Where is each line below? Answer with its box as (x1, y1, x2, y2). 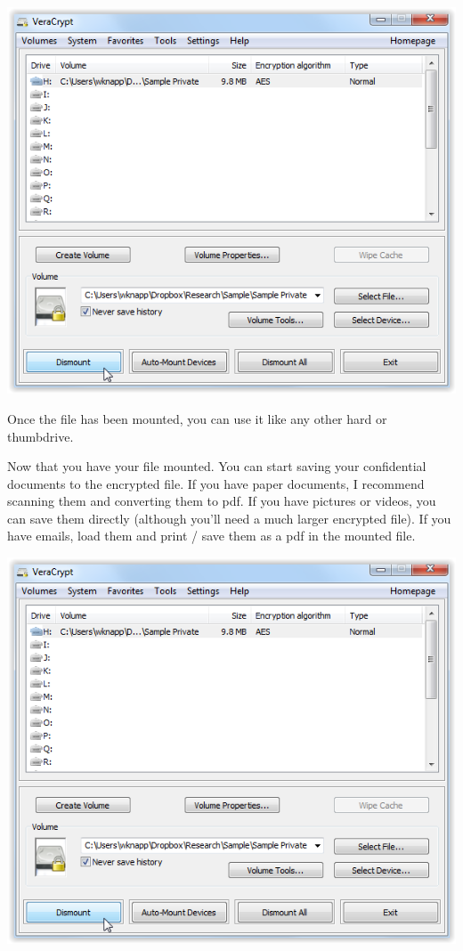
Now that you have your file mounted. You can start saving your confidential (7, 457, 426, 475)
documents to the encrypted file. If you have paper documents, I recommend (7, 474, 425, 492)
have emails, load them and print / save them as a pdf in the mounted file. (7, 526, 416, 545)
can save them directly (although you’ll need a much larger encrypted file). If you (7, 508, 451, 527)
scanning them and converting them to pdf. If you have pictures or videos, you (7, 492, 436, 510)
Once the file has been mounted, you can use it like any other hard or (7, 409, 387, 427)
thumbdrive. (7, 427, 74, 445)
